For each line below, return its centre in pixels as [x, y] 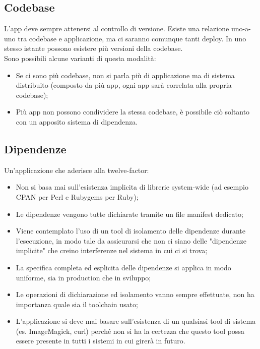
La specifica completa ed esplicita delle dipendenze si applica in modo [123, 267]
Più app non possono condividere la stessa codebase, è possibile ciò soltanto [133, 112]
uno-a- [241, 28]
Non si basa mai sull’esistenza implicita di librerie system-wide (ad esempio [132, 187]
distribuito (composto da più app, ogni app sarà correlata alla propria [124, 85]
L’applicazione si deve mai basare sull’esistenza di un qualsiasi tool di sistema [136, 321]
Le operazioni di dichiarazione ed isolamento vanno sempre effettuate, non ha [135, 294]
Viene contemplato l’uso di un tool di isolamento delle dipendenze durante [131, 231]
